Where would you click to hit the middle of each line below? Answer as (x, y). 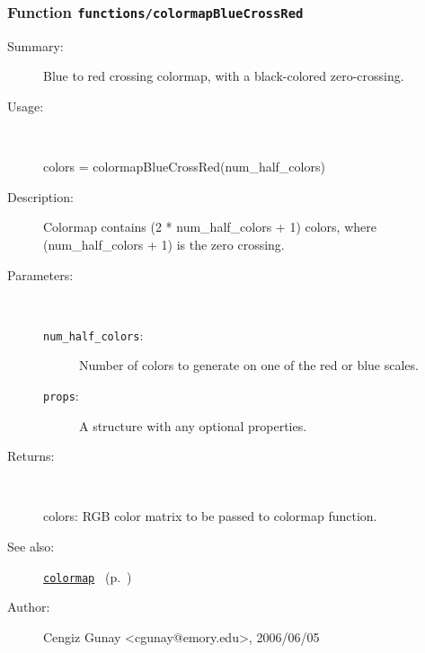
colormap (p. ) (88, 576)
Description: (40, 196)
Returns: (31, 456)
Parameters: (40, 274)
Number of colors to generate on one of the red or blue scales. (249, 365)
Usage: (26, 106)
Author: (29, 607)
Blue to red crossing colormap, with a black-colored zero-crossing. (224, 76)
